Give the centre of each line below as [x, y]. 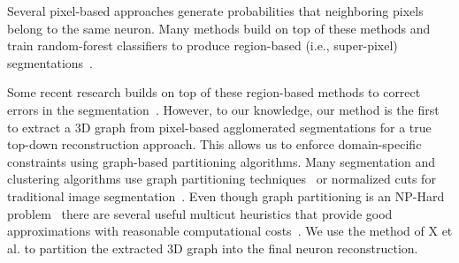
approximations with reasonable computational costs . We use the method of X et [230, 231]
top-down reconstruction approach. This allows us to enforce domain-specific [214, 144]
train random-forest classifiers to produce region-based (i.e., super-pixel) [203, 45]
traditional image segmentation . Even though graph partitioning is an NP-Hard [226, 195]
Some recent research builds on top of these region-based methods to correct [214, 92]
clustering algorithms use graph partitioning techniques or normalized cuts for [222, 179]
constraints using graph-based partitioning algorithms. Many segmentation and [222, 161]
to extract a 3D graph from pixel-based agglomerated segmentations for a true [219, 127]
